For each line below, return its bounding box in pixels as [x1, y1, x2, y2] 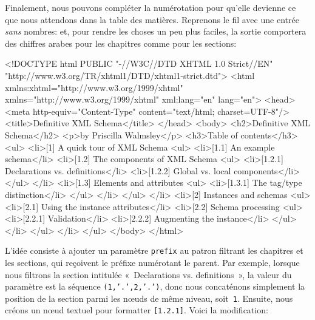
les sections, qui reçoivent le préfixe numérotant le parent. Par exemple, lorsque [5, 256, 300, 268]
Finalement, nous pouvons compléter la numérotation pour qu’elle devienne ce [5, 1, 296, 13]
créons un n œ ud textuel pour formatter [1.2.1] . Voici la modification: [5, 304, 268, 316]
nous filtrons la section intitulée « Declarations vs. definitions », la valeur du [5, 268, 292, 281]
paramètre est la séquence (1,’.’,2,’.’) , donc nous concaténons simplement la [5, 280, 305, 293]
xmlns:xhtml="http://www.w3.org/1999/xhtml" [5, 81, 183, 94]
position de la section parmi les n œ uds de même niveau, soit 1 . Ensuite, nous [5, 291, 293, 304]
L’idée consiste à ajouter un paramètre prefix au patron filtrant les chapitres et [5, 244, 303, 257]
